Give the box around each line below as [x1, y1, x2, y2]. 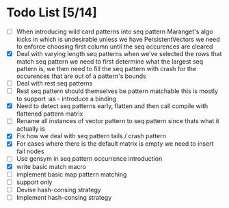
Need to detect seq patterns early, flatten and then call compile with [16, 102, 208, 110]
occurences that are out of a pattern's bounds [16, 72, 146, 80]
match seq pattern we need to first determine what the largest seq [16, 57, 204, 66]
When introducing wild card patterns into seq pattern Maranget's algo [16, 27, 213, 36]
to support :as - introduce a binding [16, 94, 117, 103]
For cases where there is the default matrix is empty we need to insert [16, 140, 214, 148]
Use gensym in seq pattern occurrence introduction [16, 155, 163, 163]
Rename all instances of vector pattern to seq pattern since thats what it [16, 117, 219, 125]
